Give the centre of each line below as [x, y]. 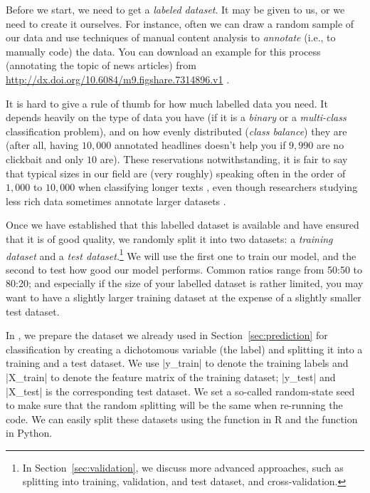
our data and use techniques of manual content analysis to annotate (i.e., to [171, 37]
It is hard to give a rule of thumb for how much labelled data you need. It [167, 103]
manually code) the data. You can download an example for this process [163, 51]
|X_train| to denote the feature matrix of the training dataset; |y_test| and [171, 377]
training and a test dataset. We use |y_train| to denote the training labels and [177, 363]
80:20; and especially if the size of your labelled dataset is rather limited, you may [185, 283]
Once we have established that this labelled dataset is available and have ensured [183, 225]
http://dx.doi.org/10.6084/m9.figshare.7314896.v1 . [118, 79]
